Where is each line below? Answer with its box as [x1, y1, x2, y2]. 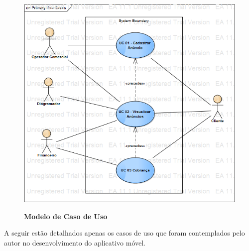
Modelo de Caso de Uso [24, 211, 108, 221]
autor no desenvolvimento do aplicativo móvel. [4, 238, 146, 248]
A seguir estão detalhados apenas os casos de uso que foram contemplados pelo [4, 228, 245, 238]
